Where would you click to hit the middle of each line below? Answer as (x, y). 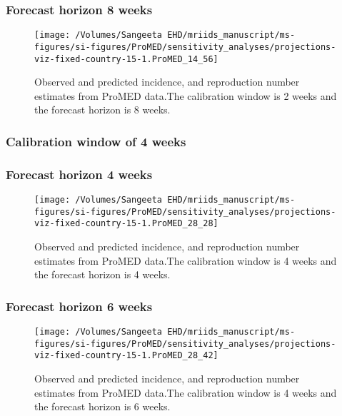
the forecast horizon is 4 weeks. (102, 274)
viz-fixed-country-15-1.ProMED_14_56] (126, 59)
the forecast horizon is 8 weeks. (102, 110)
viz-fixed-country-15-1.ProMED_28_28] (126, 224)
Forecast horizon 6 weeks (79, 306)
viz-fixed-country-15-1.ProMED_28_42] (126, 356)
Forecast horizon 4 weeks (79, 174)
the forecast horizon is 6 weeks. (102, 406)
